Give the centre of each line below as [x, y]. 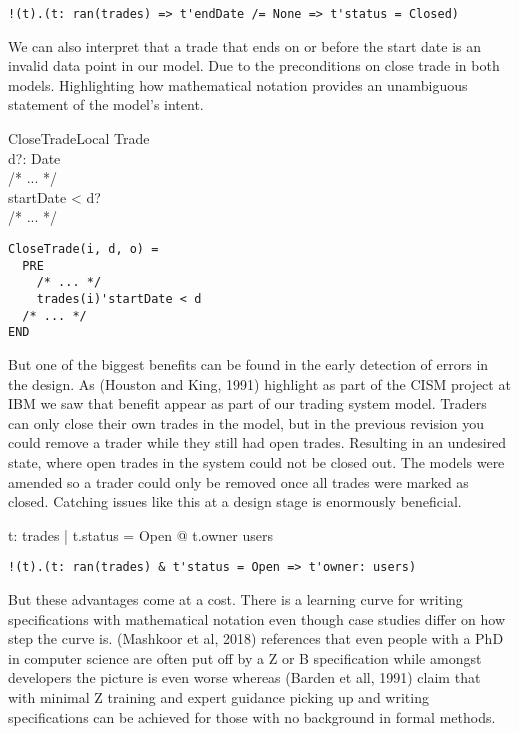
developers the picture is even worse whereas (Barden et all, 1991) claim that [244, 677]
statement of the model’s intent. [106, 104]
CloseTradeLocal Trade [79, 138]
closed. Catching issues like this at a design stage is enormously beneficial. [235, 501]
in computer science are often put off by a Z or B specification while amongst [245, 657]
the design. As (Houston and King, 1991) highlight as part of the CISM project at [259, 383]
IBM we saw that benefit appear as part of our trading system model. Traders [247, 403]
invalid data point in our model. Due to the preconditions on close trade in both [254, 65]
